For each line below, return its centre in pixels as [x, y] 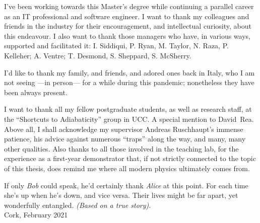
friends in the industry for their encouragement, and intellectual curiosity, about [128, 26]
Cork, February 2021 [36, 215]
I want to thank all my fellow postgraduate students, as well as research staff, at [128, 109]
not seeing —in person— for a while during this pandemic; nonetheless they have [129, 82]
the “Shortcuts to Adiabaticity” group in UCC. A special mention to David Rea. [129, 119]
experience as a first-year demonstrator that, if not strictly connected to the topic [130, 158]
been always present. [36, 92]
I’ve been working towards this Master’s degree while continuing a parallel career [129, 6]
